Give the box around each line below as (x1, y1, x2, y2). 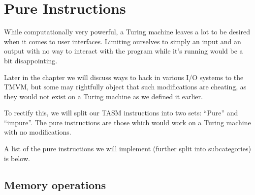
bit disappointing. (4, 55, 58, 65)
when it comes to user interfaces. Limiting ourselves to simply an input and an (4, 36, 241, 46)
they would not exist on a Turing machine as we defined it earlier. (4, 91, 203, 101)
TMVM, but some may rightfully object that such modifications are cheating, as (4, 82, 247, 92)
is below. (4, 153, 30, 163)
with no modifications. (4, 127, 71, 137)
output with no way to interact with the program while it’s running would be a (4, 46, 243, 56)
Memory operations (4, 177, 106, 192)
